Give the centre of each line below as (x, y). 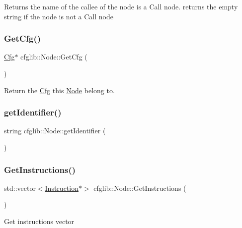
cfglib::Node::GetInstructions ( (140, 188)
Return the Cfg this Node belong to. (59, 90)
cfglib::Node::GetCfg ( (54, 57)
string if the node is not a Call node (59, 16)
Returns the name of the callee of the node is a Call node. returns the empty (121, 6)
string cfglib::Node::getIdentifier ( (55, 131)
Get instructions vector (39, 221)
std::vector (20, 188)
